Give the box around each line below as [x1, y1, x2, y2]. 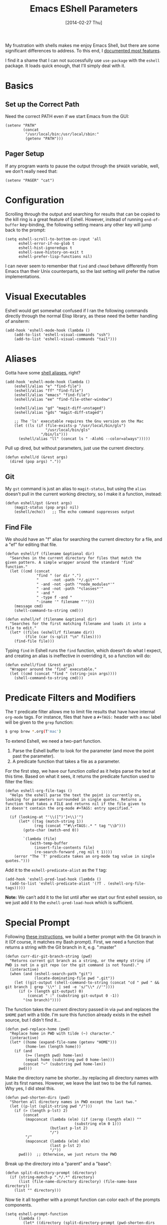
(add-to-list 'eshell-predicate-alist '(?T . [9, 881, 106, 886]
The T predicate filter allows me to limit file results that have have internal [5, 709, 156, 715]
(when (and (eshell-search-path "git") [9, 971, 93, 976]
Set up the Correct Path [5, 100, 80, 108]
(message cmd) [14, 604, 43, 609]
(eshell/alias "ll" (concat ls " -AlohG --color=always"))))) [18, 436, 151, 441]
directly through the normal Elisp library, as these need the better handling [5, 313, 158, 319]
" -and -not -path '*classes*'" [36, 586, 104, 591]
